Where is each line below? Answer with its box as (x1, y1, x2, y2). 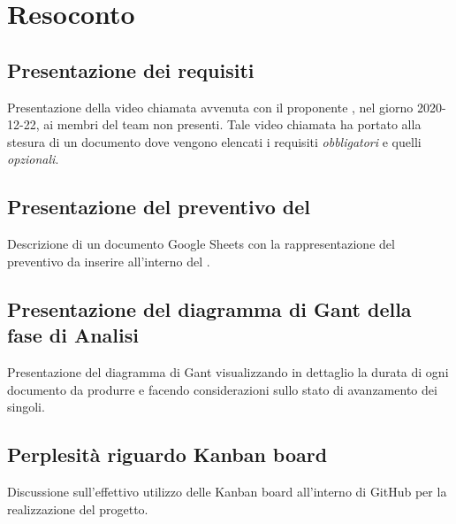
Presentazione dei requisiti (7, 56, 255, 83)
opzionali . (7, 150, 59, 168)
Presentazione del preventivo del (7, 193, 311, 220)
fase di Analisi (7, 321, 139, 349)
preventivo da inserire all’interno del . (7, 251, 210, 270)
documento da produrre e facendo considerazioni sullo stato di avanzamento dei (7, 380, 437, 398)
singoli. (7, 397, 45, 416)
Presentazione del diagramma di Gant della (7, 295, 412, 322)
